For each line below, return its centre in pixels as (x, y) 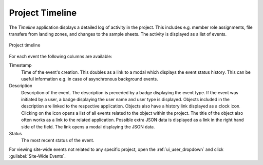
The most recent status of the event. (58, 140)
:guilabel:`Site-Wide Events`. (37, 156)
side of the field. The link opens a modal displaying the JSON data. (88, 126)
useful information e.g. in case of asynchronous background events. (90, 79)
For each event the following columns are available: (60, 56)
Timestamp (20, 65)
